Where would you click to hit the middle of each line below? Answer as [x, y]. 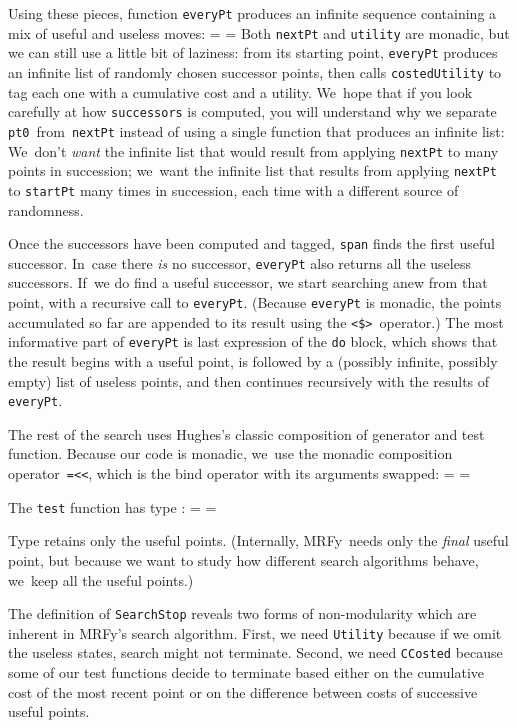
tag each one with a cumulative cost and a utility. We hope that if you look [240, 91]
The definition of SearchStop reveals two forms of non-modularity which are [242, 613]
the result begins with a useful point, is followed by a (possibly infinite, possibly [253, 360]
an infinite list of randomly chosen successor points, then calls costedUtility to [255, 71]
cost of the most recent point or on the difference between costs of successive [243, 691]
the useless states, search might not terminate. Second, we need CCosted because [255, 652]
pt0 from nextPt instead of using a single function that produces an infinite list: [256, 130]
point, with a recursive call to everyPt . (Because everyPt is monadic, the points [255, 302]
